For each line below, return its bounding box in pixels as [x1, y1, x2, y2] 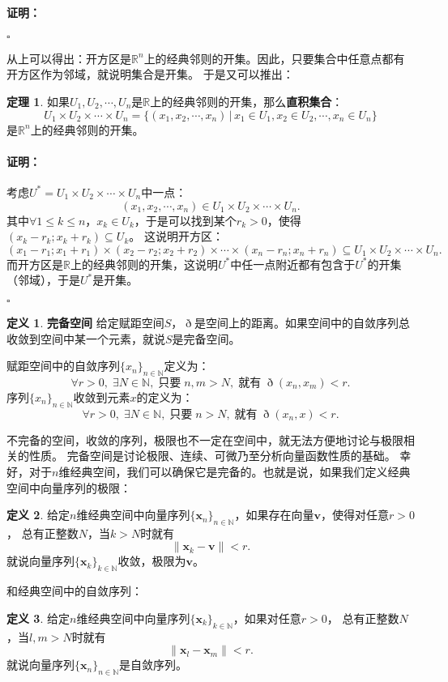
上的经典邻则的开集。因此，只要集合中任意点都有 [143, 49, 405, 66]
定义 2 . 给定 [6, 506, 70, 523]
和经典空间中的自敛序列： [6, 582, 143, 599]
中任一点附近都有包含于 [230, 255, 356, 272]
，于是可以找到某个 [134, 211, 237, 228]
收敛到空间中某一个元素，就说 [6, 330, 165, 347]
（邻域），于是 [6, 271, 80, 288]
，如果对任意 [233, 609, 301, 626]
